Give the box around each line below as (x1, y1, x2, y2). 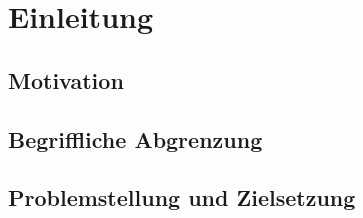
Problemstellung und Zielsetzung (8, 182, 356, 213)
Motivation (8, 64, 124, 95)
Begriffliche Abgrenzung (8, 123, 263, 154)
